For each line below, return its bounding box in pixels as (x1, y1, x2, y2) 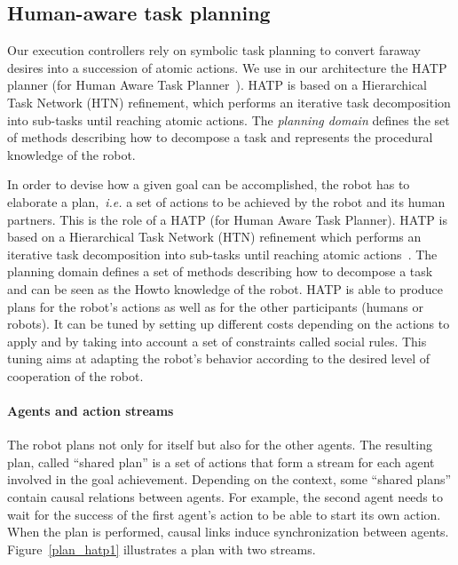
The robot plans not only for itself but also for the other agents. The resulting (7, 435, 432, 454)
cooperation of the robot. (7, 366, 144, 385)
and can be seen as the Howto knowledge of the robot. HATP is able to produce (7, 279, 443, 298)
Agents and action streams (7, 402, 174, 420)
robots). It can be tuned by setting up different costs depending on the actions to (7, 314, 450, 333)
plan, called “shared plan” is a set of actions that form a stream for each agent (7, 452, 435, 471)
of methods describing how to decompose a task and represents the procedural (7, 128, 433, 147)
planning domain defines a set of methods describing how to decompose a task (7, 262, 433, 281)
